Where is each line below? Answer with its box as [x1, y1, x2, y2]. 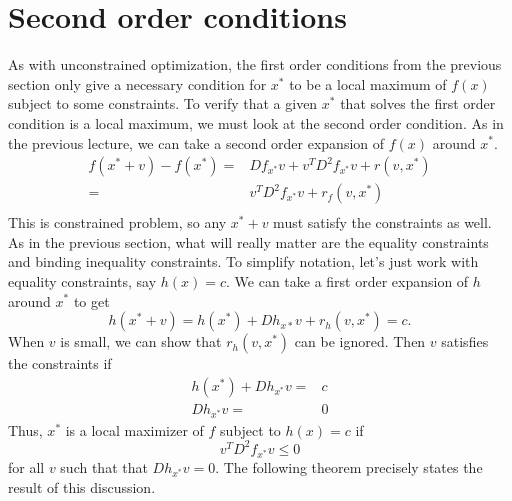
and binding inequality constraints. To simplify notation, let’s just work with [8, 251, 479, 272]
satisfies [441, 331, 489, 352]
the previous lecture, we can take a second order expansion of [8, 132, 385, 153]
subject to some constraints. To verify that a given [8, 93, 318, 114]
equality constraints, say [8, 270, 157, 291]
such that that [60, 456, 148, 477]
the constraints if [8, 353, 112, 374]
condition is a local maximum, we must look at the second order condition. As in [8, 112, 504, 133]
